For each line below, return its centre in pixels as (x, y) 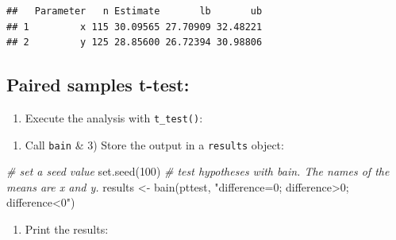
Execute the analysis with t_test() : (114, 117)
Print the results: (67, 229)
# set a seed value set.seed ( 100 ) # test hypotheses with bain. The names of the (198, 171)
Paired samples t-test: (98, 85)
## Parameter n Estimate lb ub (135, 11)
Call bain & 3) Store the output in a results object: (154, 144)
